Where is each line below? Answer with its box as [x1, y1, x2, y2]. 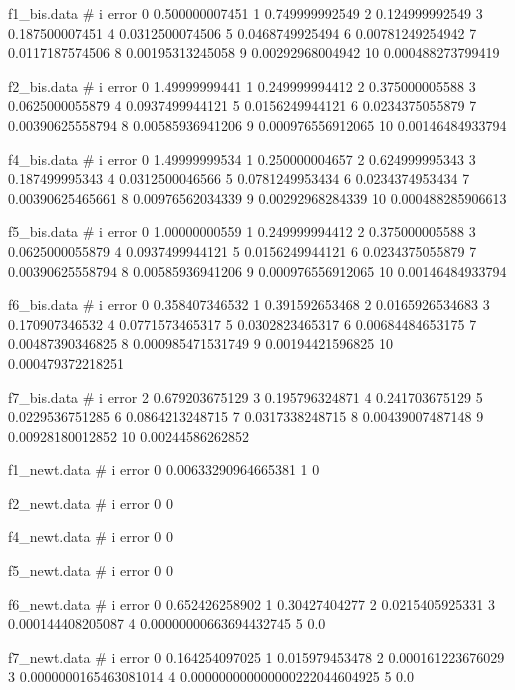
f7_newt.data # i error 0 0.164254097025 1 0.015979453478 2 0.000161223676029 [8, 646, 505, 667]
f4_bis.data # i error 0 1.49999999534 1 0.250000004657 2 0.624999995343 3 [8, 148, 476, 169]
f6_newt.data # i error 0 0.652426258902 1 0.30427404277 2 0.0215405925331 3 [8, 593, 495, 614]
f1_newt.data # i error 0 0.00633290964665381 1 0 [8, 459, 320, 480]
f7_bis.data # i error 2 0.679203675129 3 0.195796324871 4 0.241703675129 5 [8, 386, 483, 407]
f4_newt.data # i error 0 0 [8, 526, 174, 547]
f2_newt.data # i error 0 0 [8, 492, 174, 513]
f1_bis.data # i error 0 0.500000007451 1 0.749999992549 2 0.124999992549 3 [8, 3, 483, 23]
